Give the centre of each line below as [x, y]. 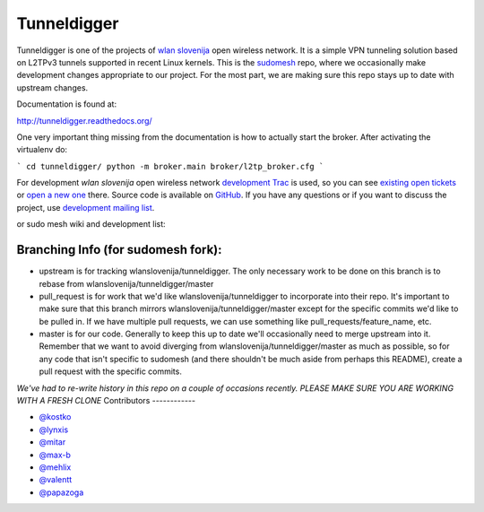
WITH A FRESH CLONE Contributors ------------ [106, 401]
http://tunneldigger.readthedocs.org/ [84, 120]
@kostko [55, 417]
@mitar [52, 442]
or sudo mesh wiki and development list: [91, 224]
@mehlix [55, 467]
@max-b [55, 455]
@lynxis [54, 430]
